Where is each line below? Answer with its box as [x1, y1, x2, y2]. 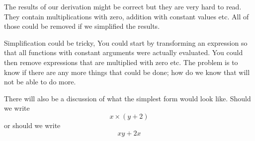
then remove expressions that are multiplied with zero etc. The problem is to [4, 57, 238, 67]
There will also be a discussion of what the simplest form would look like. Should [4, 93, 251, 103]
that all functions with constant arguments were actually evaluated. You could [4, 47, 243, 58]
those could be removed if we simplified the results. [4, 21, 160, 31]
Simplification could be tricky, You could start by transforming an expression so [4, 37, 248, 48]
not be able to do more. [4, 76, 76, 87]
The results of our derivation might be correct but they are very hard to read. [4, 1, 242, 11]
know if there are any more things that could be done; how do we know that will [4, 67, 250, 77]
